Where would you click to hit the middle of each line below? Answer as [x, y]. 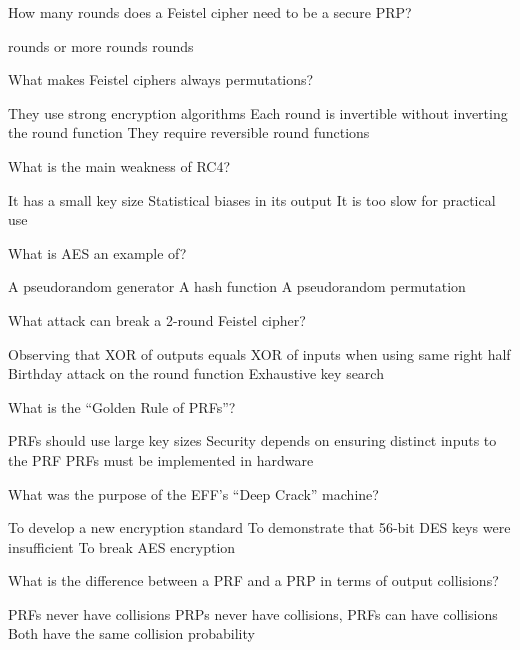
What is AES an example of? [97, 252]
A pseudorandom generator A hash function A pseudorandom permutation [237, 286]
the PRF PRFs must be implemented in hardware [161, 459]
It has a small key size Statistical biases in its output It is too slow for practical [252, 199]
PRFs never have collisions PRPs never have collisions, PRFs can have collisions [253, 613]
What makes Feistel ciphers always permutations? [161, 79]
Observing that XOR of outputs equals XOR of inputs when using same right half [259, 353]
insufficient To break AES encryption [122, 546]
